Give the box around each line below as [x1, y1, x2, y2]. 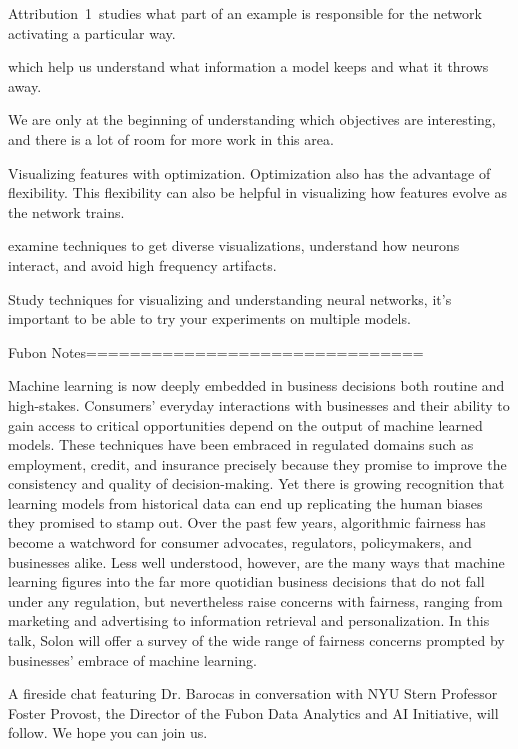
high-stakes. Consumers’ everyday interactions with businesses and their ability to [8, 394, 510, 415]
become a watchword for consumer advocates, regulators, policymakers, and [8, 532, 472, 553]
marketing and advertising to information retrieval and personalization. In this [8, 610, 490, 631]
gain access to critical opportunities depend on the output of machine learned [8, 414, 483, 435]
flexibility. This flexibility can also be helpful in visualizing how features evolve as [8, 182, 508, 203]
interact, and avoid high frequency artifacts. [8, 254, 277, 275]
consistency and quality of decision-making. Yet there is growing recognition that [8, 473, 505, 494]
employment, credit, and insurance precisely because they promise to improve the [8, 453, 507, 474]
